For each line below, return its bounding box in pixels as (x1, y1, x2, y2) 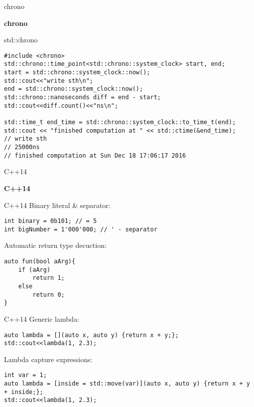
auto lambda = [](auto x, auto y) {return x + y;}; (4, 331, 179, 339)
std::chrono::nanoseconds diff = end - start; (4, 94, 161, 101)
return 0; (32, 291, 65, 298)
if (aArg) (18, 266, 51, 273)
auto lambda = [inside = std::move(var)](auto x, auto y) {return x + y (4, 380, 250, 388)
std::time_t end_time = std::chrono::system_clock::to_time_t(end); (4, 119, 236, 126)
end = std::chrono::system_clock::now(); (4, 85, 143, 93)
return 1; (32, 274, 65, 282)
